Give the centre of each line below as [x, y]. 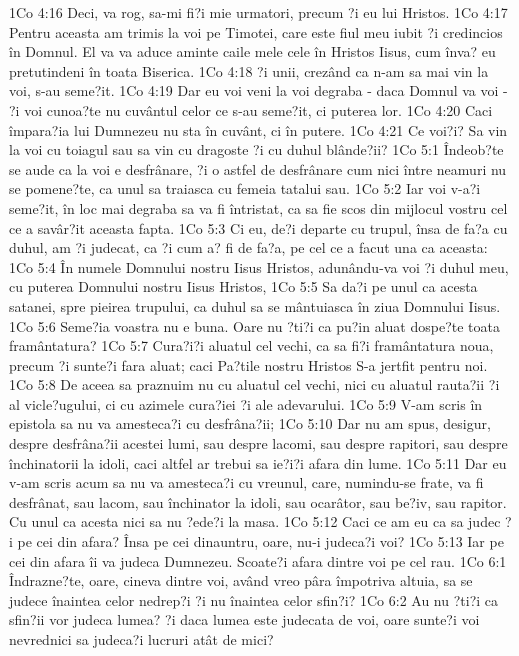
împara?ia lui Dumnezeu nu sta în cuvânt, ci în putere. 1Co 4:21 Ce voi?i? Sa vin [258, 129]
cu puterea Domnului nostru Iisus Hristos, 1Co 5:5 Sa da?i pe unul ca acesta [243, 286]
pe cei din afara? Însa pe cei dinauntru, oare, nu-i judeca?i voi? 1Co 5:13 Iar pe [260, 541]
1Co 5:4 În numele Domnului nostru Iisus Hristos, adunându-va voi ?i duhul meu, [259, 266]
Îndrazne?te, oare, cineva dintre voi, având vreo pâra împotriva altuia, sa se [241, 580]
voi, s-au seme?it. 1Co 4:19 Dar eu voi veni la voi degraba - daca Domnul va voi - [258, 90]
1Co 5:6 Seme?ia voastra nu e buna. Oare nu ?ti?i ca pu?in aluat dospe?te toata [254, 325]
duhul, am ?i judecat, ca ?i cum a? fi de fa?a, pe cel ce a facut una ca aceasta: [248, 247]
